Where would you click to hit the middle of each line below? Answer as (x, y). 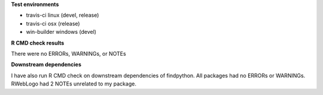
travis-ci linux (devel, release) (63, 15)
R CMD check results (38, 43)
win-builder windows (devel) (61, 32)
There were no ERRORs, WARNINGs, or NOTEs (68, 53)
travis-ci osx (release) (53, 23)
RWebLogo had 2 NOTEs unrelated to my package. (74, 84)
